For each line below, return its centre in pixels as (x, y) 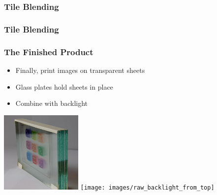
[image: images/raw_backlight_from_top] (147, 187)
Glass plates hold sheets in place (64, 86)
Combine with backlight (52, 103)
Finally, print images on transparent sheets (80, 70)
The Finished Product (49, 51)
